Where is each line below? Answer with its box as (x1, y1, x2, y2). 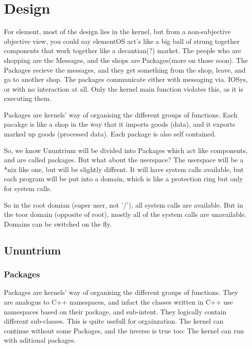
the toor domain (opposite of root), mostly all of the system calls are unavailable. (4, 209, 247, 219)
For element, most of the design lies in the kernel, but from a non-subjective (4, 26, 231, 37)
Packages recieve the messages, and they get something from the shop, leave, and (4, 64, 246, 75)
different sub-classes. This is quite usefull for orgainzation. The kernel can (4, 316, 224, 326)
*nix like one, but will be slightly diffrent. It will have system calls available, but (4, 164, 244, 174)
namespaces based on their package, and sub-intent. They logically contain (4, 306, 227, 316)
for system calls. (4, 183, 52, 193)
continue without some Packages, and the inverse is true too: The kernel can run (4, 325, 244, 335)
